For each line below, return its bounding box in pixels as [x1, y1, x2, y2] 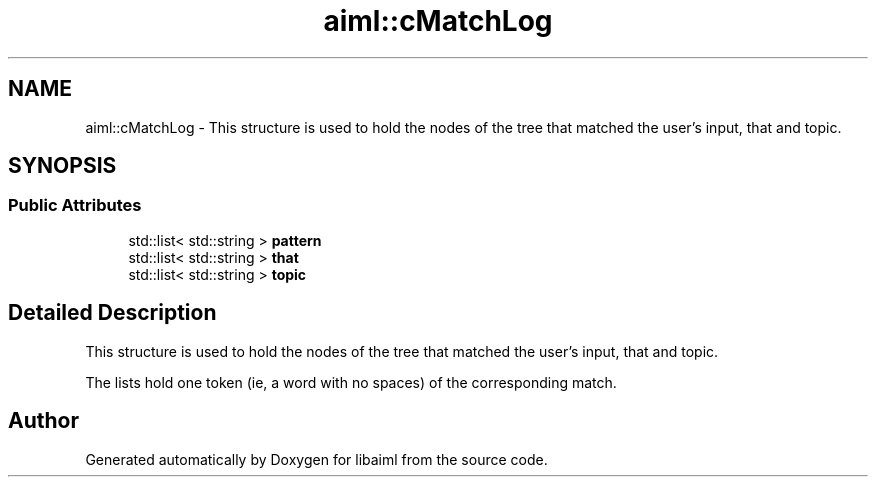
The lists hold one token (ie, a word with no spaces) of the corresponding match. [85, 373, 617, 391]
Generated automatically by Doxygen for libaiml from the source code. [85, 450, 548, 468]
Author [8, 408, 79, 434]
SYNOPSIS [8, 153, 117, 179]
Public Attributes [8, 195, 142, 216]
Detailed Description [8, 300, 217, 326]
